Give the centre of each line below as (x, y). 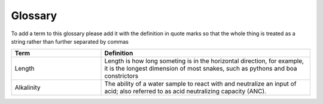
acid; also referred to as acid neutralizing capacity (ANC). (185, 91)
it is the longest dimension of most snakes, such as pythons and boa (201, 69)
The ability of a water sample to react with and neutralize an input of (200, 84)
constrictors (121, 76)
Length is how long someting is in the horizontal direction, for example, (204, 61)
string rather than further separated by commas (70, 41)
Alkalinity (28, 88)
